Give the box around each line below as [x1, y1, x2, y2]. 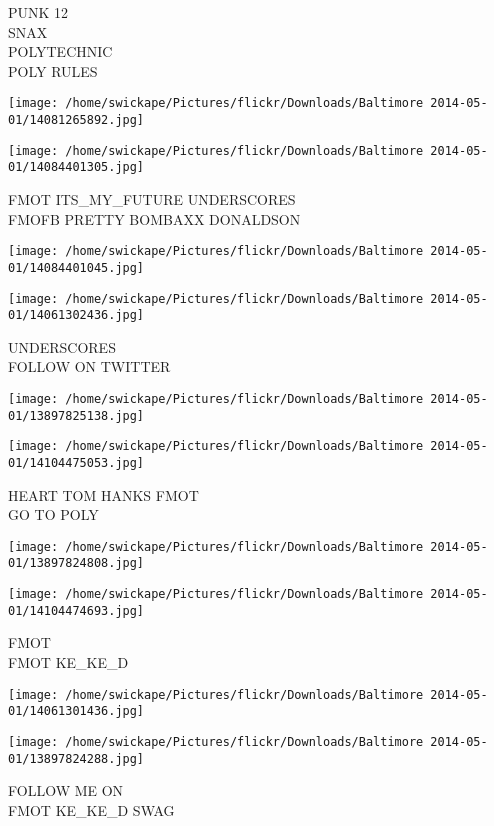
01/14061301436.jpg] [8, 704, 145, 719]
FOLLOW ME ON [8, 780, 124, 801]
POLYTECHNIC [8, 41, 113, 62]
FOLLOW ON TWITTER [8, 356, 171, 377]
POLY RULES [8, 60, 98, 81]
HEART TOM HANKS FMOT [8, 484, 199, 505]
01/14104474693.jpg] [8, 603, 145, 618]
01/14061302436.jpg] [8, 308, 145, 323]
